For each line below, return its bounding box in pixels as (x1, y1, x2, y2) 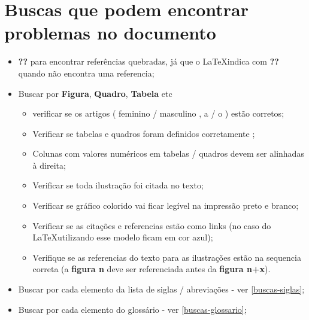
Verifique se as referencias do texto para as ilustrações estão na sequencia (32, 251, 301, 263)
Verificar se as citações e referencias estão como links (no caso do (32, 219, 271, 231)
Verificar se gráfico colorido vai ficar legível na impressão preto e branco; (32, 199, 299, 212)
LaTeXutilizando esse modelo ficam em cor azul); (32, 231, 213, 243)
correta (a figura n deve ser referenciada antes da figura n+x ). (32, 263, 271, 275)
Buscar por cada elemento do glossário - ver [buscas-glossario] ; (18, 303, 247, 315)
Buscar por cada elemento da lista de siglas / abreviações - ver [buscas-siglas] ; (18, 283, 305, 295)
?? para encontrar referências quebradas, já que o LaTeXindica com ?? (18, 55, 279, 68)
